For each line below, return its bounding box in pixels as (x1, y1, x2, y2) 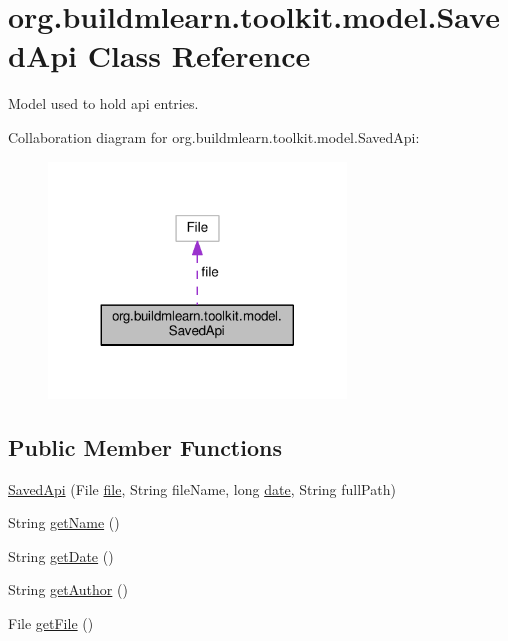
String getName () (8, 512, 120, 533)
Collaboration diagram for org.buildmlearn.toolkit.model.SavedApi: (8, 126, 420, 147)
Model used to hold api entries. (8, 93, 199, 114)
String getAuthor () (8, 579, 128, 600)
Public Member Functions (8, 431, 282, 462)
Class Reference (87, 35, 311, 76)
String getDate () (8, 545, 114, 566)
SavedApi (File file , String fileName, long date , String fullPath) (8, 478, 396, 499)
